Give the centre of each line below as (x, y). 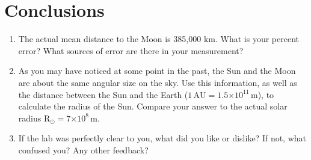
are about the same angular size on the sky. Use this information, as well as (158, 82)
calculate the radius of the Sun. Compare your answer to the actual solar (153, 106)
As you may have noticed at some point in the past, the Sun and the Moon (157, 71)
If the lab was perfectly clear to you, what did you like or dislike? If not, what (162, 138)
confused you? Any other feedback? (83, 149)
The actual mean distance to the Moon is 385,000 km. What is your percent (159, 39)
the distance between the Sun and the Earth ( (103, 94)
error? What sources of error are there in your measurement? (131, 50)
